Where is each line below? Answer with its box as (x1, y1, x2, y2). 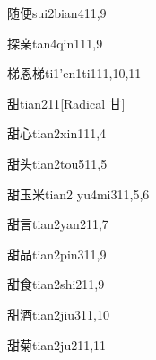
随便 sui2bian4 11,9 (7, 4, 107, 22)
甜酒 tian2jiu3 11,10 (7, 304, 109, 323)
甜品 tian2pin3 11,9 (7, 244, 107, 263)
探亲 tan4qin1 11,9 (7, 33, 103, 52)
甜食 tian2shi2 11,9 (7, 275, 105, 294)
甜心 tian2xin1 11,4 (7, 124, 107, 143)
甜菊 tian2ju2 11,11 (7, 335, 107, 354)
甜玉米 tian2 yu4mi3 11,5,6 (7, 184, 150, 203)
